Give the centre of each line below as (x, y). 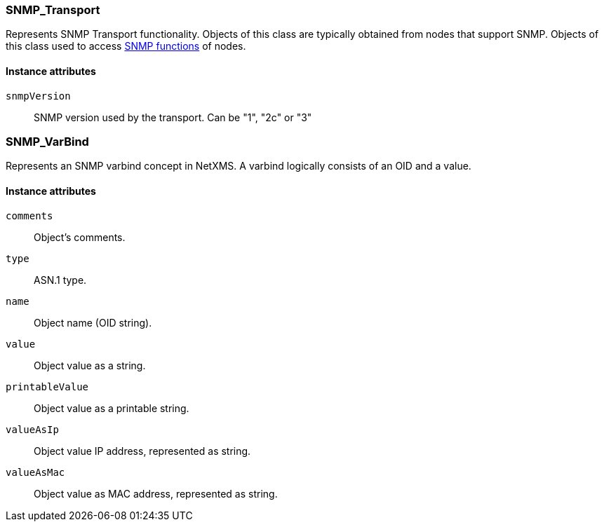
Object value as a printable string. (112, 408)
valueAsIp (32, 429)
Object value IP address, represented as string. (142, 451)
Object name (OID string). (93, 322)
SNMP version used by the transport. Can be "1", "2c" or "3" (173, 117)
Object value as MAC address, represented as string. (156, 493)
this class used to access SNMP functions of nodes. (126, 46)
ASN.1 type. (60, 280)
